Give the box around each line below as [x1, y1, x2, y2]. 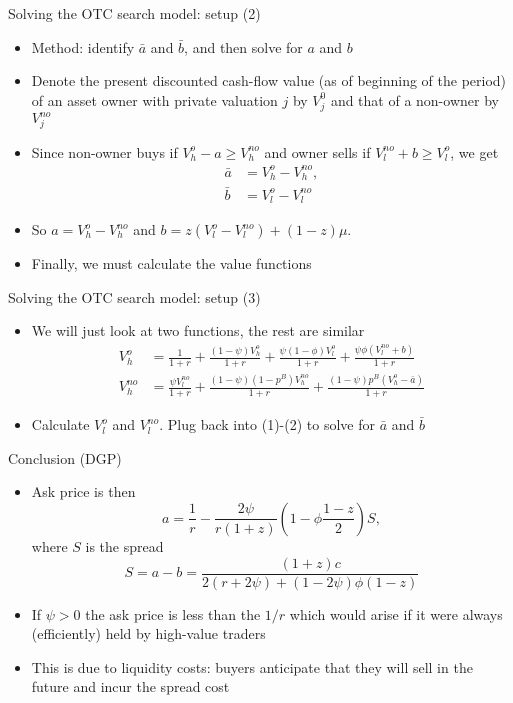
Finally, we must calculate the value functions [31, 253, 312, 274]
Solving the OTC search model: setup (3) [8, 286, 261, 307]
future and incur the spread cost [31, 676, 230, 697]
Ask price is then [31, 481, 136, 502]
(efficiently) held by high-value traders [31, 623, 266, 644]
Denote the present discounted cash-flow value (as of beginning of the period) [31, 70, 507, 91]
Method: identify [31, 36, 135, 57]
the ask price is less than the [85, 603, 261, 624]
